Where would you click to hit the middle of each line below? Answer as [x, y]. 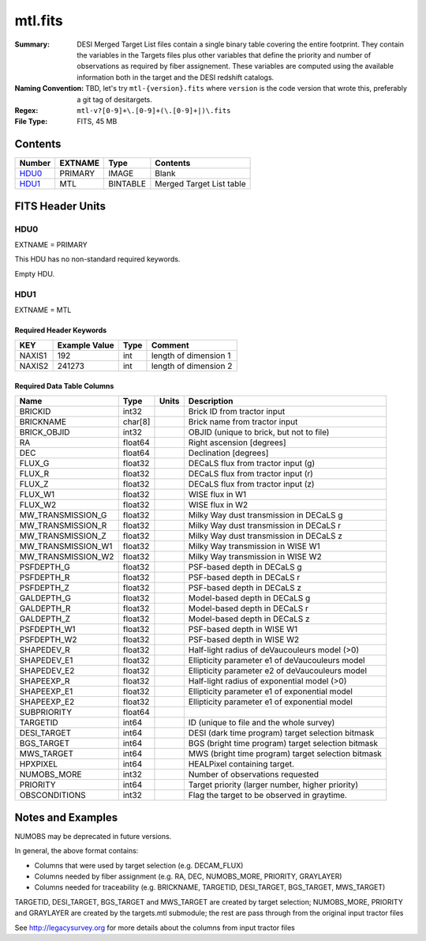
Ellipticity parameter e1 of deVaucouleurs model [277, 661]
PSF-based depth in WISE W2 [244, 640]
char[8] [136, 422]
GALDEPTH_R [45, 608]
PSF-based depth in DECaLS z [245, 588]
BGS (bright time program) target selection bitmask [283, 743]
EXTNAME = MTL [43, 310]
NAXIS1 [33, 356]
